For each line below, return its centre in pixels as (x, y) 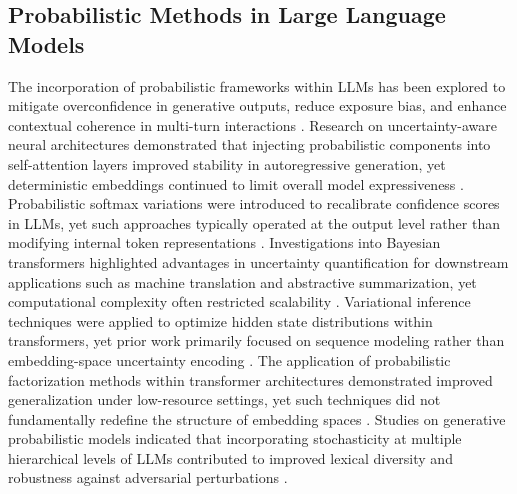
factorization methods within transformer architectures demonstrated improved (250, 379)
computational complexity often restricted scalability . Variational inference (239, 301)
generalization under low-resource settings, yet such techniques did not (224, 399)
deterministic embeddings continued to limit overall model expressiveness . (236, 183)
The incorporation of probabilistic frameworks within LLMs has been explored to (257, 85)
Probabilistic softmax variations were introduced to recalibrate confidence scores (254, 203)
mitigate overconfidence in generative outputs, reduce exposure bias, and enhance (257, 105)
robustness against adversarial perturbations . (148, 477)
